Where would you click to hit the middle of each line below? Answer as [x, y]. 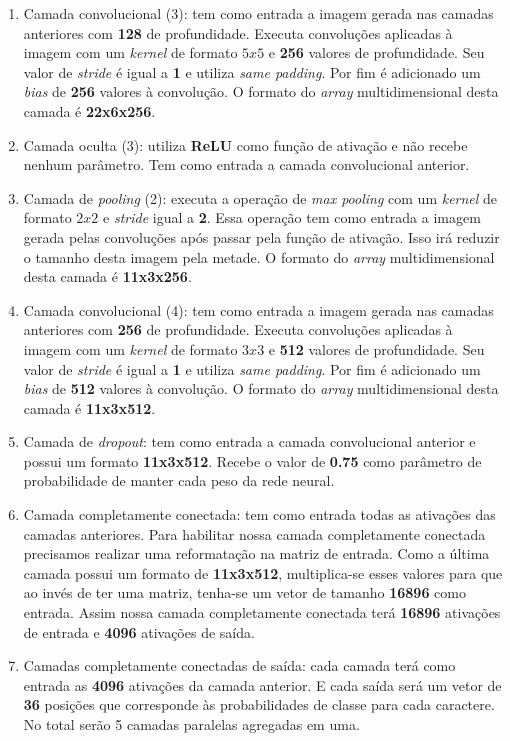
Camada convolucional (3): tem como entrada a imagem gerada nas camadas [258, 13]
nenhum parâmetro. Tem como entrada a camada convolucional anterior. [246, 164]
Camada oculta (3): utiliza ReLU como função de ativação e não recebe [245, 144]
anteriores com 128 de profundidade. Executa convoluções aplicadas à [238, 32]
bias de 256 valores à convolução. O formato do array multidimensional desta [261, 91]
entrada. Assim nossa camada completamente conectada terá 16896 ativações [262, 612]
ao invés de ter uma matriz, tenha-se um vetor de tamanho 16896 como [244, 592]
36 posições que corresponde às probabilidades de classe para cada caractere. [259, 704]
